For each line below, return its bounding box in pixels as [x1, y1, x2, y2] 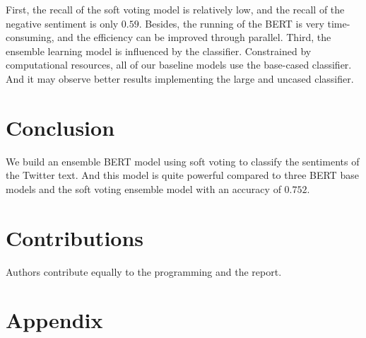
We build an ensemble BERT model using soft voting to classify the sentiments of [6, 153, 360, 168]
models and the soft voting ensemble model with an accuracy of [6, 181, 281, 196]
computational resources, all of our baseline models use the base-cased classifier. [6, 57, 352, 72]
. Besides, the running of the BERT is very [138, 16, 324, 30]
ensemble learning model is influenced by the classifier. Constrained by [6, 43, 312, 58]
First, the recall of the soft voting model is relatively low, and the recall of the [6, 2, 345, 16]
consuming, [6, 30, 54, 45]
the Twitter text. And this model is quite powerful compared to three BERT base [6, 168, 359, 182]
